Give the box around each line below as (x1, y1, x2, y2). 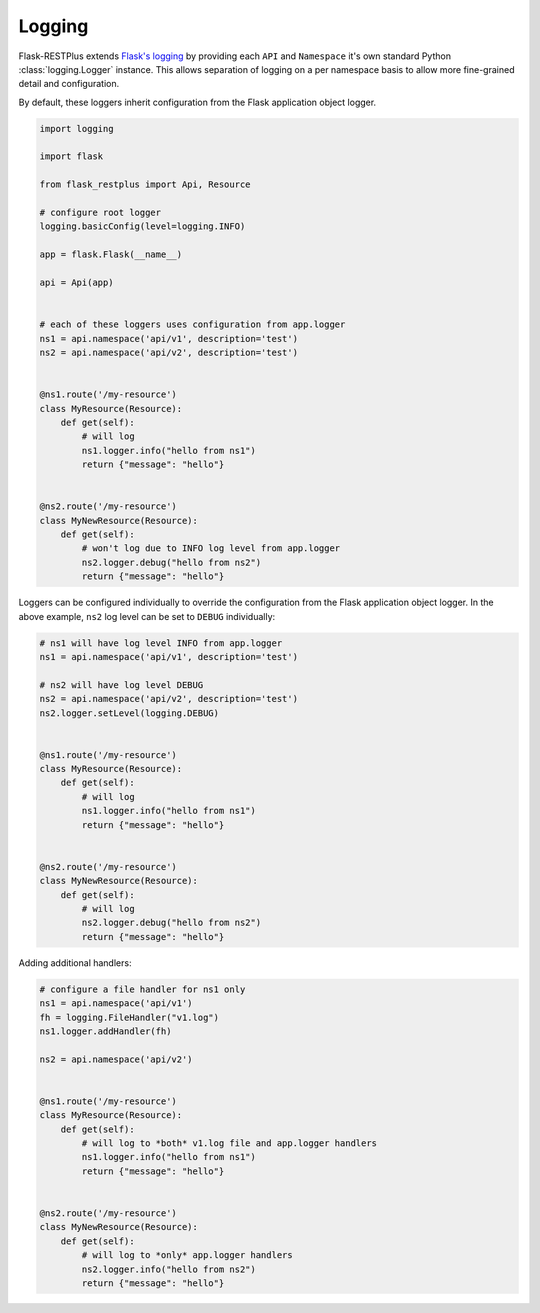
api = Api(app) (39, 277, 114, 288)
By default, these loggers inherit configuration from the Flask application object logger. (18, 96, 377, 108)
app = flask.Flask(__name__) (39, 249, 183, 260)
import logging (39, 123, 114, 134)
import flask (39, 151, 104, 162)
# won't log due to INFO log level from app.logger (81, 543, 341, 554)
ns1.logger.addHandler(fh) (39, 1025, 172, 1037)
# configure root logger (39, 207, 162, 219)
